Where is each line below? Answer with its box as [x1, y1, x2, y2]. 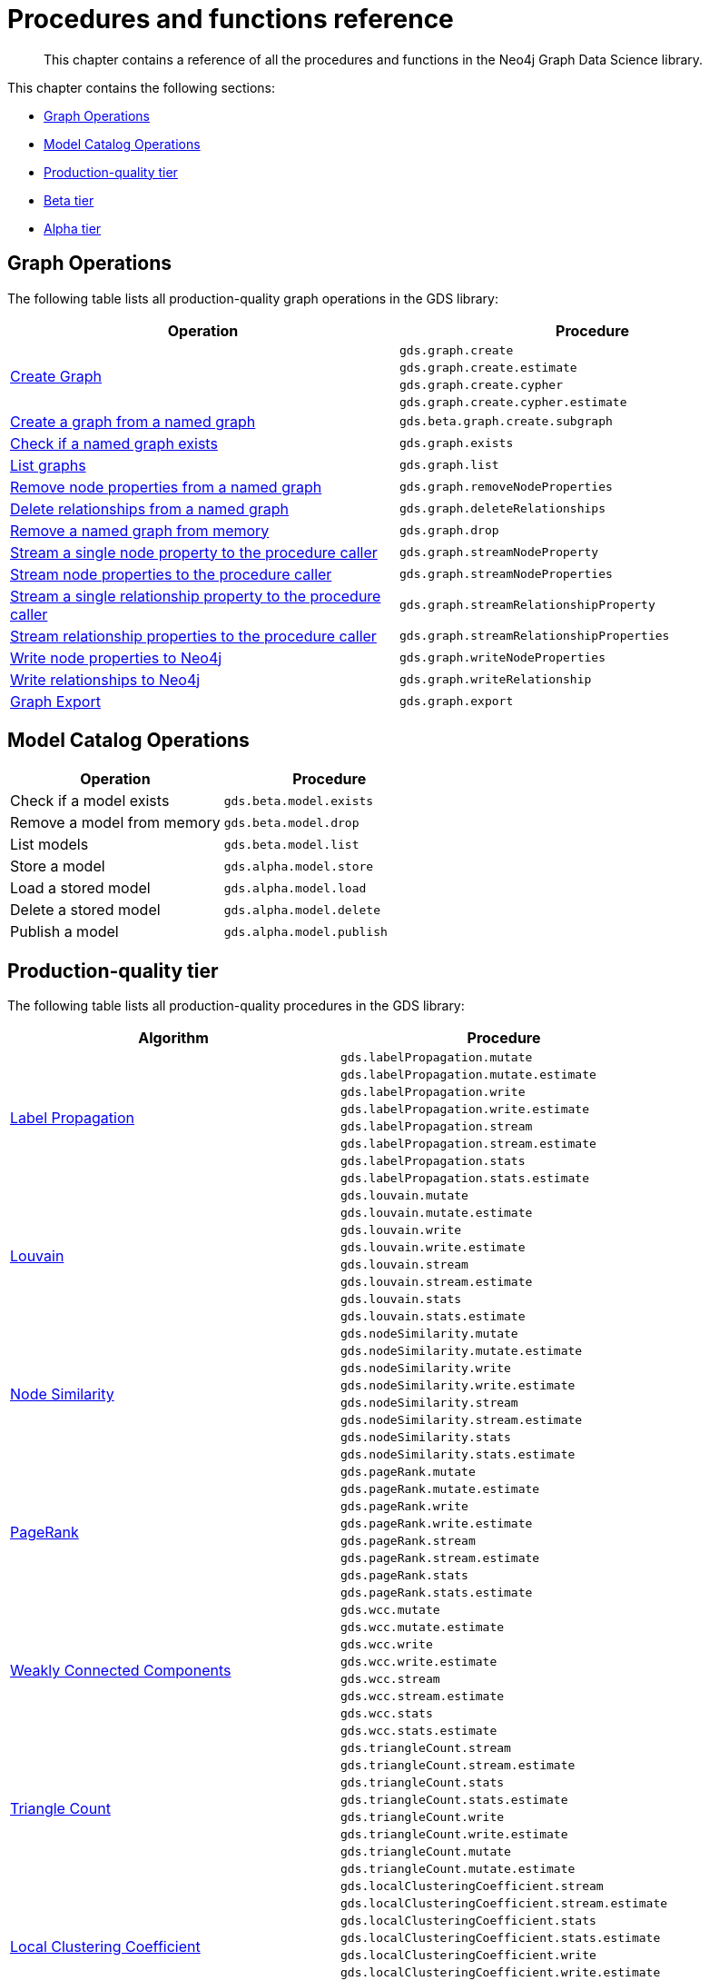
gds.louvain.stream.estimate [340, 1275, 533, 1289]
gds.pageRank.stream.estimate [340, 1551, 540, 1566]
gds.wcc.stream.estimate [340, 1689, 505, 1704]
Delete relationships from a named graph [10, 499, 290, 518]
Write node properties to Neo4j [10, 648, 222, 667]
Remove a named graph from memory [10, 521, 270, 540]
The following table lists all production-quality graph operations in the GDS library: [7, 290, 498, 306]
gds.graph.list [399, 458, 499, 473]
